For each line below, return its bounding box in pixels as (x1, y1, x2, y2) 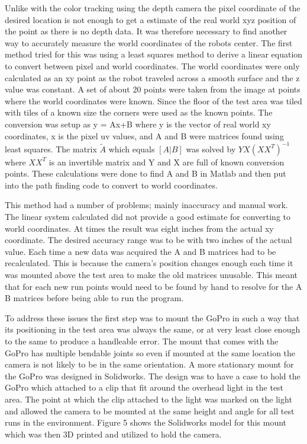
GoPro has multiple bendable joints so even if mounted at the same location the (5, 346, 296, 359)
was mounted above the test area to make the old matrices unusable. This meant (5, 268, 298, 280)
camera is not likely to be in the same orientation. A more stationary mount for (5, 358, 294, 370)
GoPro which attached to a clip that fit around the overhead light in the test (5, 381, 284, 394)
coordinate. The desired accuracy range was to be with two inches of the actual (5, 234, 292, 246)
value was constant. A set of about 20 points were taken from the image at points (5, 83, 300, 95)
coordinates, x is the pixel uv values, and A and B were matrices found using (5, 129, 284, 142)
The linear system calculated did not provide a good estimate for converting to (5, 210, 290, 222)
